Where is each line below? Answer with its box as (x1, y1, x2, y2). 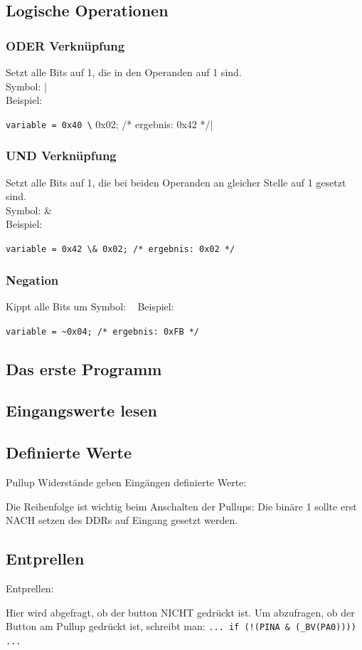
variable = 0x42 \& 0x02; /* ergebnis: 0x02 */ (6, 244, 235, 255)
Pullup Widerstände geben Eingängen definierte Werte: (6, 474, 247, 489)
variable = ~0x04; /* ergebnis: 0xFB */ (6, 326, 200, 337)
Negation (6, 271, 59, 288)
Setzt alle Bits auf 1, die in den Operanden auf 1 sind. (6, 65, 242, 79)
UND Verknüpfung (6, 147, 117, 164)
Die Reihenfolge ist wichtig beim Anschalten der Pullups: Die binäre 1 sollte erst (6, 498, 357, 513)
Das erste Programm (6, 357, 162, 379)
